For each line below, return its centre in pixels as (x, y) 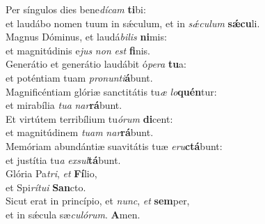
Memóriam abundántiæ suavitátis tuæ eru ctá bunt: (114, 145)
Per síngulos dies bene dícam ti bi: (76, 9)
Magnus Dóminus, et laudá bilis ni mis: (86, 37)
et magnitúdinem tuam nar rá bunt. (80, 132)
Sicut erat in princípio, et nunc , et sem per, (98, 201)
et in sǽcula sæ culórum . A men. (73, 214)
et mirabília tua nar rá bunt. (64, 105)
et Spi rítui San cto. (46, 187)
